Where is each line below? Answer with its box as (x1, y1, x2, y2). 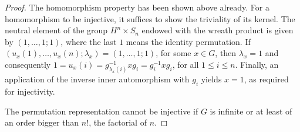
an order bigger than (5, 116, 79, 128)
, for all (172, 58, 199, 70)
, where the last (60, 35, 117, 47)
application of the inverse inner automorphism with (5, 73, 190, 85)
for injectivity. (5, 85, 55, 97)
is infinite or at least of (210, 105, 292, 117)
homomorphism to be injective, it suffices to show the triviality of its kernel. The (5, 12, 295, 25)
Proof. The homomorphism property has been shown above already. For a (5, 1, 269, 13)
